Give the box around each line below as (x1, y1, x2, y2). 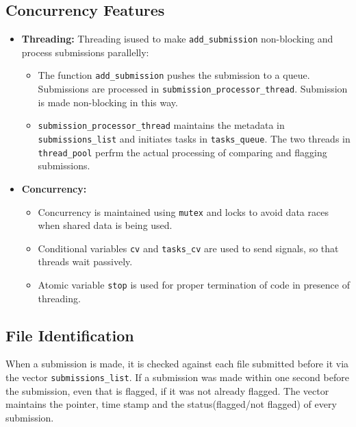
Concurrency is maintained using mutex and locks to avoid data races (38, 204, 329, 219)
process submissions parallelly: (21, 45, 149, 59)
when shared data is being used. (38, 218, 173, 232)
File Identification (5, 324, 134, 345)
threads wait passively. (38, 254, 133, 269)
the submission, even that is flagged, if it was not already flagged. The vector (5, 383, 329, 398)
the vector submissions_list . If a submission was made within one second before (5, 370, 349, 385)
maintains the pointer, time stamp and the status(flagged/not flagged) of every (5, 397, 337, 411)
